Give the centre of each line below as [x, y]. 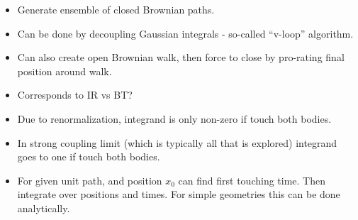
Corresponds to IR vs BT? [75, 95]
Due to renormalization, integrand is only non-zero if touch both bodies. [174, 118]
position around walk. [65, 71]
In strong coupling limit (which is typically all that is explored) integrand [177, 142]
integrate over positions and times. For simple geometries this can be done [179, 194]
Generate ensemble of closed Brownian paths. [116, 9]
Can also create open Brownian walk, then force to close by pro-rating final [181, 57]
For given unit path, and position [90, 180]
